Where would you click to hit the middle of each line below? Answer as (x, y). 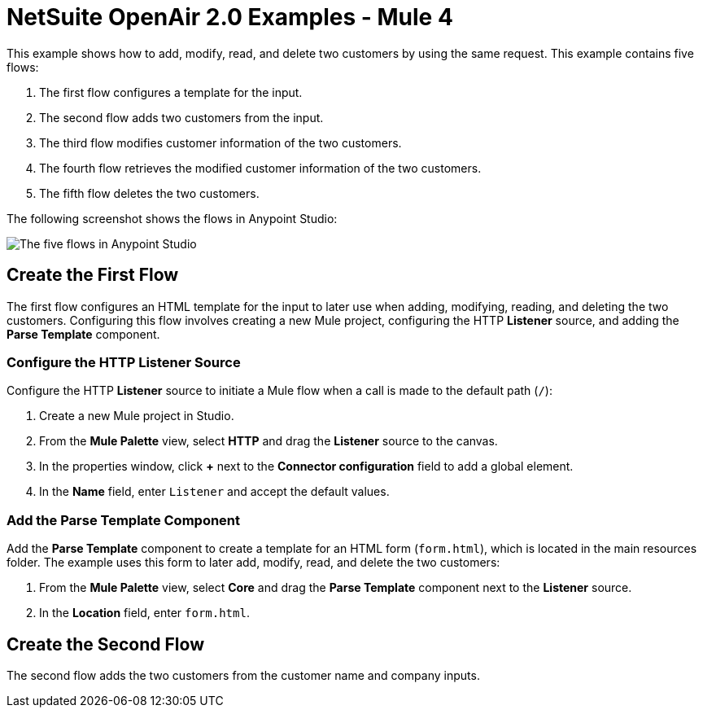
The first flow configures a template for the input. (171, 92)
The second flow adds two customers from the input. (181, 117)
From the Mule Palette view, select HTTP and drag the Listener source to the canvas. (269, 441)
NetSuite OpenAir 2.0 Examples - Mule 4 (230, 17)
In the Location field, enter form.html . (144, 613)
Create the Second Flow (105, 644)
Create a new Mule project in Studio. (137, 416)
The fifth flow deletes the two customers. (149, 193)
